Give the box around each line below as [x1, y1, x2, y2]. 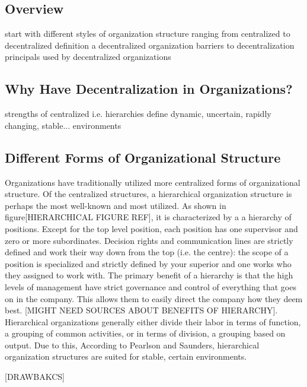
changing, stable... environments [5, 119, 121, 131]
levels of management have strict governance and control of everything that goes [5, 280, 296, 293]
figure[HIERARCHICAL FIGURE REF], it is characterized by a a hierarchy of [5, 211, 292, 223]
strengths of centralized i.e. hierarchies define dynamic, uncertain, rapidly [5, 107, 271, 120]
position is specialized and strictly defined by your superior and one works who [5, 257, 292, 269]
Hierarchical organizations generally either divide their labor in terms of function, [5, 315, 301, 328]
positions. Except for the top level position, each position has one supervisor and [5, 222, 298, 234]
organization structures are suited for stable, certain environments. [5, 350, 247, 363]
